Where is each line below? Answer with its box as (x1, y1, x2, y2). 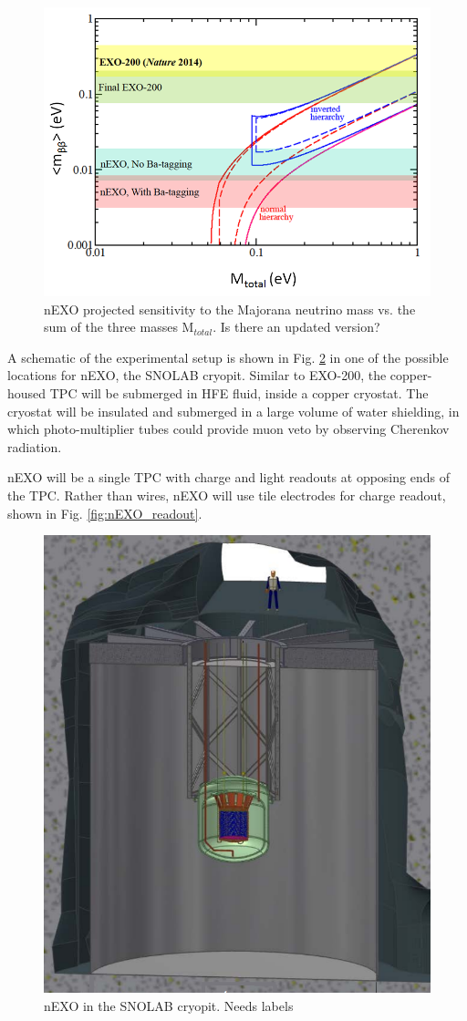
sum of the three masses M (44, 317, 194, 336)
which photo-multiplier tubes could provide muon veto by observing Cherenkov (7, 419, 450, 438)
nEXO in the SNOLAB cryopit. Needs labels (44, 995, 294, 1015)
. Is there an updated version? (213, 317, 380, 336)
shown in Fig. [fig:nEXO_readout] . (7, 503, 202, 522)
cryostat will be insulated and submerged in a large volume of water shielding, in (7, 401, 460, 420)
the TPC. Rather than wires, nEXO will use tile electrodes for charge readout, (7, 486, 446, 505)
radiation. (7, 437, 62, 456)
